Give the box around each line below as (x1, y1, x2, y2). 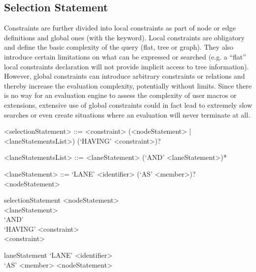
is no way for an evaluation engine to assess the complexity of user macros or (4, 90, 237, 100)
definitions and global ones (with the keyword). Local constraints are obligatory (4, 32, 245, 42)
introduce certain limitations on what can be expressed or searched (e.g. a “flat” (4, 51, 246, 61)
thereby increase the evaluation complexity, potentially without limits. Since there (4, 80, 252, 91)
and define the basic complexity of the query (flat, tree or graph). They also (4, 42, 234, 52)
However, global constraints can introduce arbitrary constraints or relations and (4, 71, 245, 81)
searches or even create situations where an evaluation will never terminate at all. (4, 109, 251, 120)
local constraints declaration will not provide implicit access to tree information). (4, 61, 249, 71)
